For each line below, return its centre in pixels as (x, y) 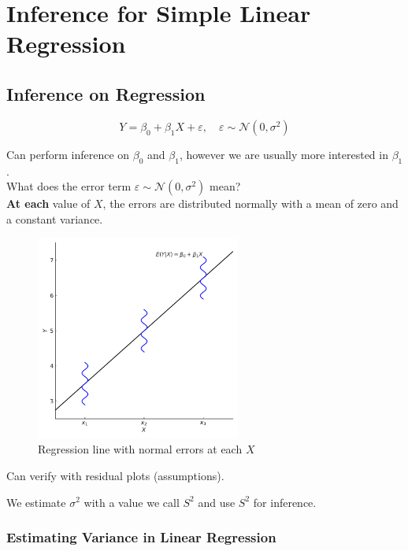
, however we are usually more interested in (284, 154)
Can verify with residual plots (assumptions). (115, 475)
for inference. (285, 502)
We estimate (36, 502)
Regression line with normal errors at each (140, 449)
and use (217, 502)
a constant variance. (55, 218)
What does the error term (69, 186)
